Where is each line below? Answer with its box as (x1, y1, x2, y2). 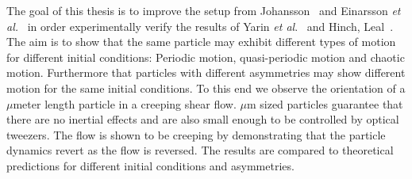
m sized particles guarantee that (246, 95, 403, 112)
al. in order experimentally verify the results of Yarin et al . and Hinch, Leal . (6, 17, 394, 34)
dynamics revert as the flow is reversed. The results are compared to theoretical (6, 142, 394, 158)
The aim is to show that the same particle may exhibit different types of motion (6, 33, 396, 50)
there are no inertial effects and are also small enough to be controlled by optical (6, 111, 399, 128)
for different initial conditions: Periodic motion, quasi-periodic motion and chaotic (6, 48, 405, 65)
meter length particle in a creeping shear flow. (13, 95, 237, 112)
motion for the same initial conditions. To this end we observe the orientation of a (6, 79, 406, 96)
